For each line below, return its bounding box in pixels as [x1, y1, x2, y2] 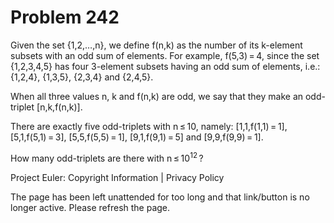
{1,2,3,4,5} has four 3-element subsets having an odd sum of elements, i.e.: [10, 60, 321, 72]
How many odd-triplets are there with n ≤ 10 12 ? [10, 150, 204, 164]
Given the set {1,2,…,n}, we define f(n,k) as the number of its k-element [10, 39, 303, 51]
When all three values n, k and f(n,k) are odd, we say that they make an [10, 90, 304, 102]
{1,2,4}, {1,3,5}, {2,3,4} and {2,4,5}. [10, 71, 154, 83]
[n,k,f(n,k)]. [36, 101, 83, 113]
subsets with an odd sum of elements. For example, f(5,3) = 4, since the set [10, 49, 320, 61]
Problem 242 [10, 6, 120, 29]
